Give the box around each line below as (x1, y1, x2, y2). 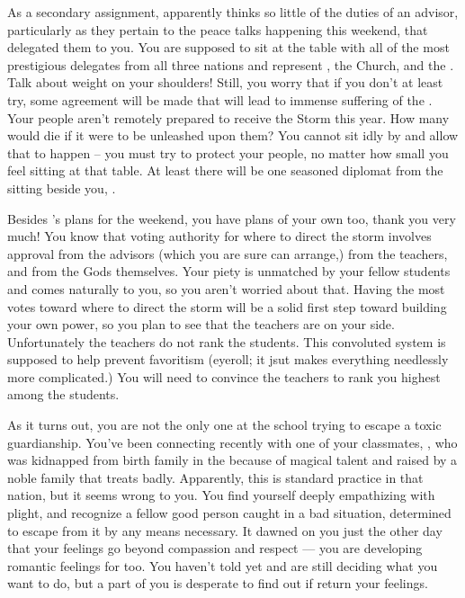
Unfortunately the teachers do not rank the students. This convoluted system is (7, 332, 446, 351)
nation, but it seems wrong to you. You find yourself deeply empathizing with (7, 486, 435, 504)
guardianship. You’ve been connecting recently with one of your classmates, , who (7, 433, 458, 451)
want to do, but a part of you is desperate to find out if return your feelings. (7, 574, 428, 593)
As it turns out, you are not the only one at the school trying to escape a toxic (7, 415, 442, 434)
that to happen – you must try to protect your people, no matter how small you (7, 143, 449, 162)
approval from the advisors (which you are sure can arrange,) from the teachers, (7, 244, 448, 263)
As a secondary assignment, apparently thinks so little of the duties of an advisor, (7, 3, 459, 21)
